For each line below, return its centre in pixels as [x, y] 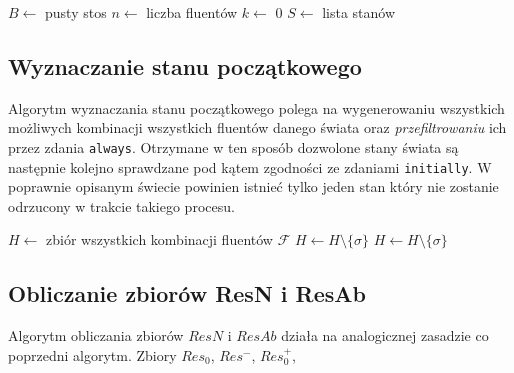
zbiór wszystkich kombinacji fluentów [159, 239]
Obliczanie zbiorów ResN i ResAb [187, 293]
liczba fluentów [192, 12]
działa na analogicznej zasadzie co [385, 335]
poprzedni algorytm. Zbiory [92, 354]
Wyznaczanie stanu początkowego [185, 65]
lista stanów [359, 12]
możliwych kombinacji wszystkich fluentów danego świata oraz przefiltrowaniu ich [257, 127]
